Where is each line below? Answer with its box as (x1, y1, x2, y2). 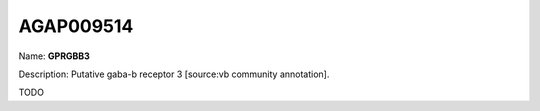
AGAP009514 (18, 15, 134, 37)
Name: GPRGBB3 (18, 50, 90, 62)
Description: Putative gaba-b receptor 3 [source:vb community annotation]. (18, 68, 330, 80)
